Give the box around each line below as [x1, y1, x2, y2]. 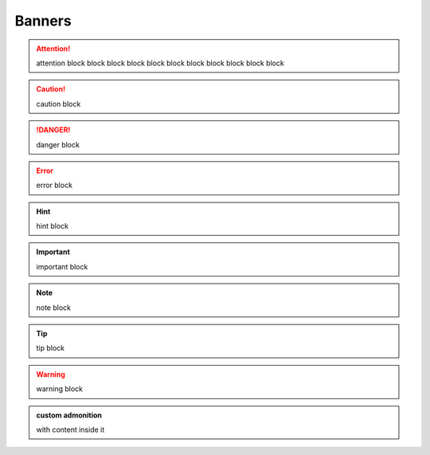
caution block [36, 99, 81, 108]
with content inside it [36, 425, 105, 434]
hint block [36, 222, 69, 231]
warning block [36, 384, 84, 394]
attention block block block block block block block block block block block [36, 58, 284, 68]
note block [36, 303, 72, 312]
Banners [14, 12, 72, 29]
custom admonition [36, 410, 103, 420]
